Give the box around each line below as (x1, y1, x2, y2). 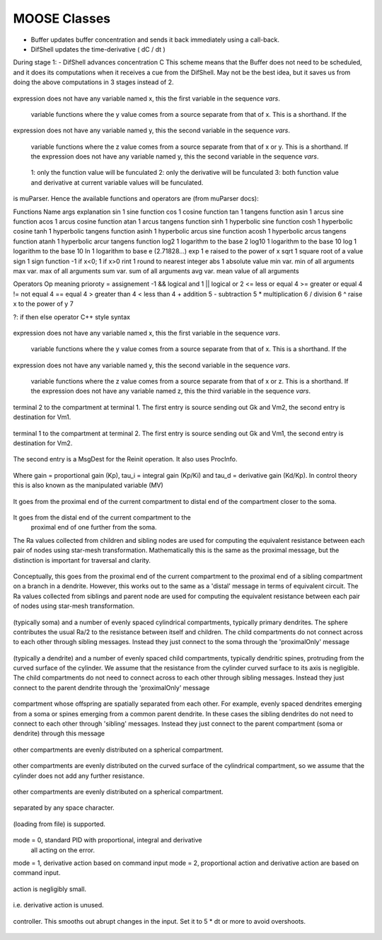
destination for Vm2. (13, 439, 73, 447)
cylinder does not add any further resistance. (13, 772, 145, 780)
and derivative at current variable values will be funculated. (30, 178, 204, 187)
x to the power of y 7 (13, 299, 74, 308)
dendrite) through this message (13, 729, 105, 738)
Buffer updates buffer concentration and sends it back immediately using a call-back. (30, 35, 279, 44)
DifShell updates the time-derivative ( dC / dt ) (30, 45, 166, 53)
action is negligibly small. (13, 885, 87, 893)
